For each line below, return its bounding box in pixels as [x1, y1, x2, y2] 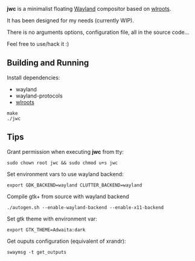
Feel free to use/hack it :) [7, 41, 69, 47]
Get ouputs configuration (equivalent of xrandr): [7, 237, 126, 245]
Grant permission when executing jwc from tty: [7, 148, 124, 155]
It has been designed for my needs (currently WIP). [7, 17, 135, 24]
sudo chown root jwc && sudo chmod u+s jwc [7, 160, 118, 166]
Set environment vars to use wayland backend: [7, 170, 124, 177]
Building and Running [7, 58, 89, 68]
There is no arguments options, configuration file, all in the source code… [7, 28, 190, 36]
